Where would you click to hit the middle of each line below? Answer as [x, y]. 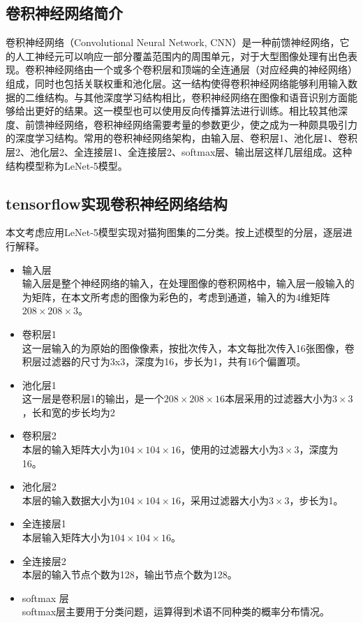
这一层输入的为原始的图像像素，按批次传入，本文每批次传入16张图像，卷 [188, 347]
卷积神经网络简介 [64, 13]
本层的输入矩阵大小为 [71, 449]
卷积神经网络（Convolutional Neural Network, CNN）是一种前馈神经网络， [173, 42]
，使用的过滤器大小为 [229, 449]
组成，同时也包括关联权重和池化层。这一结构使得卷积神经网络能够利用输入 [177, 83]
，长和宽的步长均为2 [68, 412]
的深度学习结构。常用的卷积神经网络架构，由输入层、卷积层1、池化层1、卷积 [181, 138]
